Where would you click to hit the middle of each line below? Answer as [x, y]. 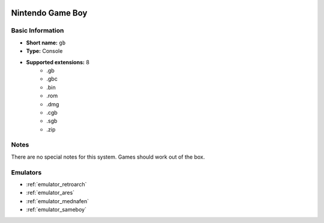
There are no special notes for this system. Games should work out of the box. [108, 157]
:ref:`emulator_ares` [50, 193]
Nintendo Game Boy [49, 13]
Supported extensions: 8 [58, 62]
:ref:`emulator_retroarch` [56, 184]
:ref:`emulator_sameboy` [56, 210]
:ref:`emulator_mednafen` [58, 201]
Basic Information [37, 31]
